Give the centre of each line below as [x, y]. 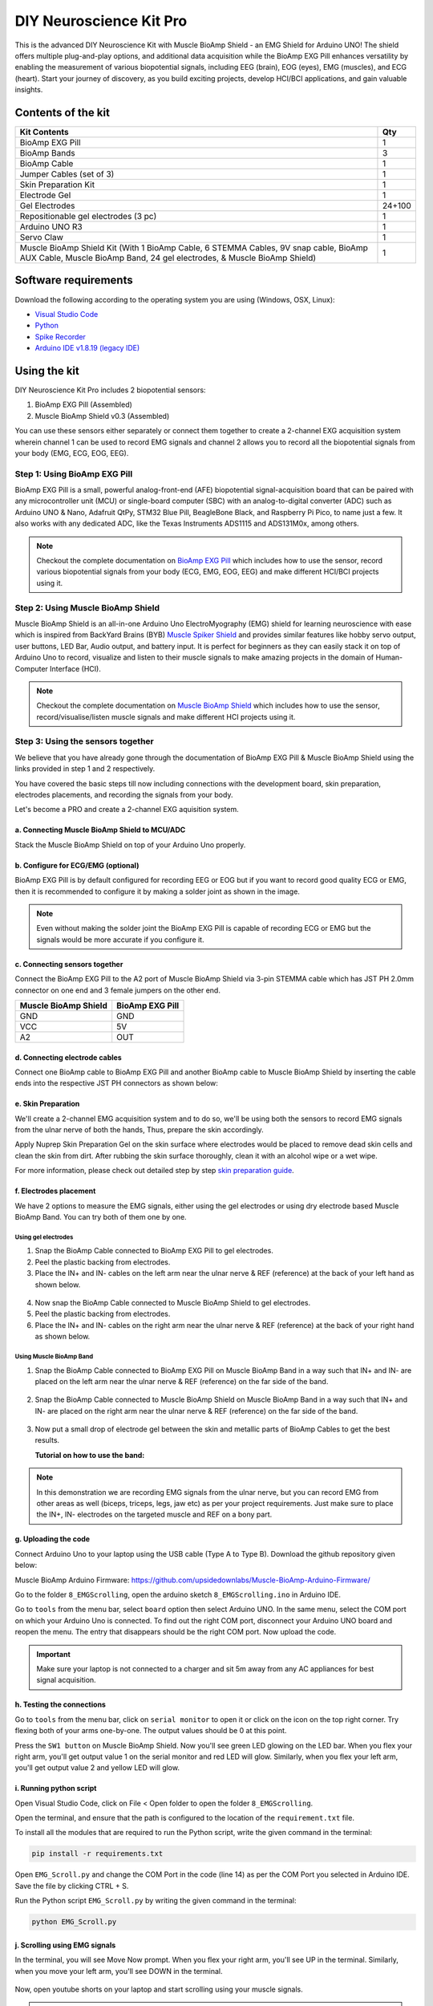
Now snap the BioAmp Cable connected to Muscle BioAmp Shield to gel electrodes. [173, 1302]
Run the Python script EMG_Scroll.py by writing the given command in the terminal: [156, 1901]
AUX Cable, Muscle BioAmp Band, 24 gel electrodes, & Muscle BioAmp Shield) [168, 258]
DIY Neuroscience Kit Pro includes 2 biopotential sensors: [110, 390]
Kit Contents [44, 132]
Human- [389, 657]
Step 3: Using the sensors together [84, 741]
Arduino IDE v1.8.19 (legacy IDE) [87, 348]
